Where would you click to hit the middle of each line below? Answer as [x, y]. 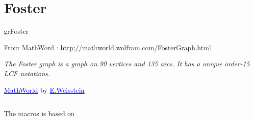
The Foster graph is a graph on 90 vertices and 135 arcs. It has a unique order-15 [127, 64]
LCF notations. [27, 73]
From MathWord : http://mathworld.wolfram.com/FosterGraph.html [108, 47]
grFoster [16, 31]
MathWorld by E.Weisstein [44, 90]
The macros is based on [39, 113]
